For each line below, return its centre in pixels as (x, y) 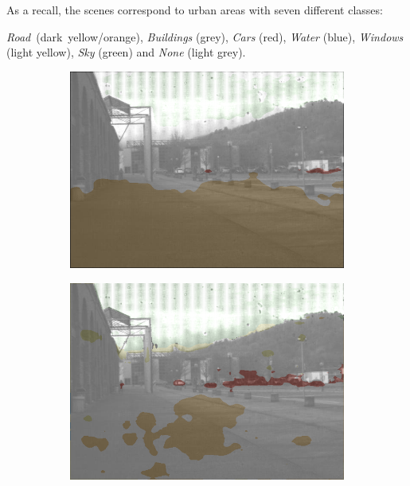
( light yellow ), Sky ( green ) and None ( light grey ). (126, 52)
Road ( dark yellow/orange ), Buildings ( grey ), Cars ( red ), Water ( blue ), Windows (205, 36)
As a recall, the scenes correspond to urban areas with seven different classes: (195, 10)
